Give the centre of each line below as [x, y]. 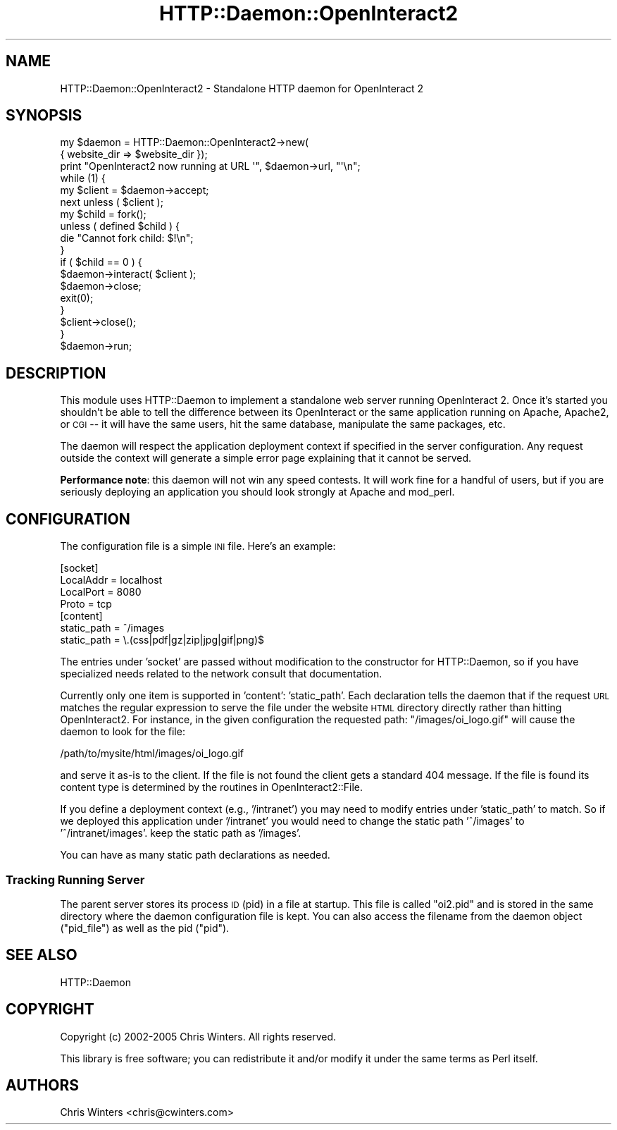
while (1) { [83, 178]
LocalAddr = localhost [111, 580]
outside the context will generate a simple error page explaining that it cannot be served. [266, 458]
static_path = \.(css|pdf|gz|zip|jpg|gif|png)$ [162, 640]
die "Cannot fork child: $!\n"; [127, 238]
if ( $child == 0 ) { [101, 262]
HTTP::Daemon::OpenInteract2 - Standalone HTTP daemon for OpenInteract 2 [242, 88]
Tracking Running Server [75, 879]
